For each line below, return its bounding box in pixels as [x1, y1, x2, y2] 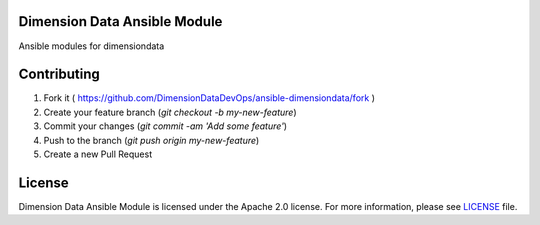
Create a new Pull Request [43, 148, 153, 160]
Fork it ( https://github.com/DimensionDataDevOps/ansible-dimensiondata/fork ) [43, 92, 375, 104]
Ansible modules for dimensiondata [18, 40, 165, 52]
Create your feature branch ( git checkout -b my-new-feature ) [43, 106, 297, 118]
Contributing [18, 66, 100, 83]
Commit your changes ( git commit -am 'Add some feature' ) [43, 120, 288, 132]
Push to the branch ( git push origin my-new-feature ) [43, 134, 260, 146]
